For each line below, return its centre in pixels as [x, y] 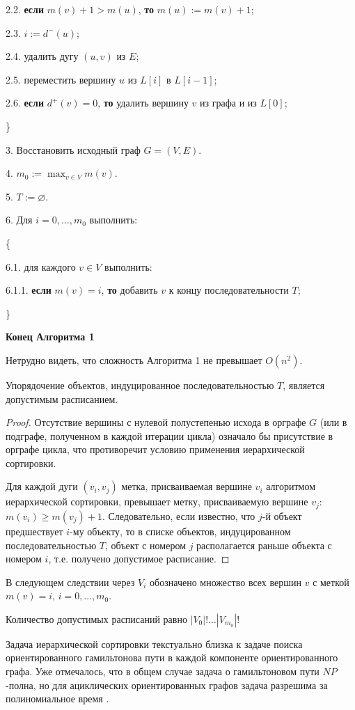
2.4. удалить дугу [42, 56]
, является [304, 385]
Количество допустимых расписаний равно [96, 618]
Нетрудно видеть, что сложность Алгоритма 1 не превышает [134, 360]
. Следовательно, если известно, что [179, 515]
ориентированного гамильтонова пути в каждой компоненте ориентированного [172, 657]
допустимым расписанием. [62, 399]
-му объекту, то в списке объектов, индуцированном [180, 531]
